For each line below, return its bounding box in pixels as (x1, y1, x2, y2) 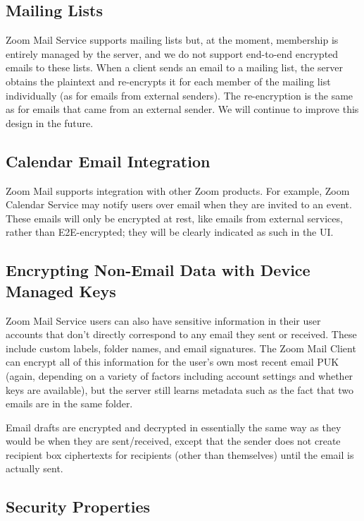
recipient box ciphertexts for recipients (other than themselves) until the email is (6, 447, 354, 462)
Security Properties (6, 496, 151, 517)
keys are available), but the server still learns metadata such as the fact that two (6, 382, 354, 397)
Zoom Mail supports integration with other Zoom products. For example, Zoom (6, 183, 350, 198)
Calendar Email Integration (6, 150, 211, 172)
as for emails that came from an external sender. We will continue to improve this (6, 102, 359, 116)
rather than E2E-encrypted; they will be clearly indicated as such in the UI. (6, 224, 334, 239)
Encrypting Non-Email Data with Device (6, 259, 310, 281)
